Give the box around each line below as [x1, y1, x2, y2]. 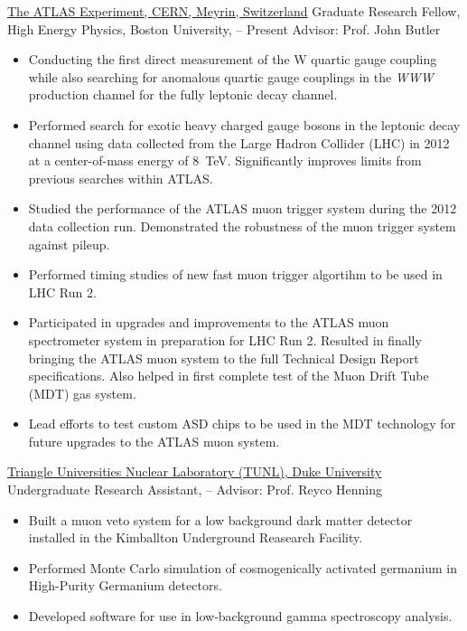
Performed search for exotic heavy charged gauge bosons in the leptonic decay [28, 115, 461, 134]
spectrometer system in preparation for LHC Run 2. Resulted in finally [28, 330, 422, 349]
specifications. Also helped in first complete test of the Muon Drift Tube [28, 366, 429, 385]
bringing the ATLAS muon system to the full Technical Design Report [28, 348, 419, 367]
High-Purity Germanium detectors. [28, 576, 222, 595]
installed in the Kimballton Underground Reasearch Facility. [28, 528, 363, 547]
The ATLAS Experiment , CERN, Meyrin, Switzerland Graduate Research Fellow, [7, 2, 461, 20]
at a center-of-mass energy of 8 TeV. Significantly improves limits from [28, 151, 422, 170]
